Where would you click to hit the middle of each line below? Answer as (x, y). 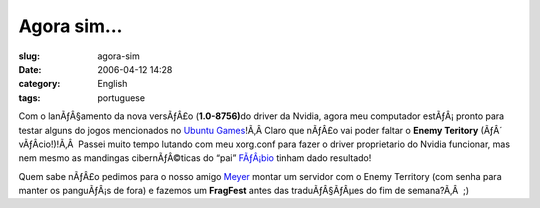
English (112, 84)
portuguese (121, 97)
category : (39, 84)
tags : (29, 97)
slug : (29, 56)
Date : (30, 69)
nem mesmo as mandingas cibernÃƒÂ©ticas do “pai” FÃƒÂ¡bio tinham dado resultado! (195, 158)
